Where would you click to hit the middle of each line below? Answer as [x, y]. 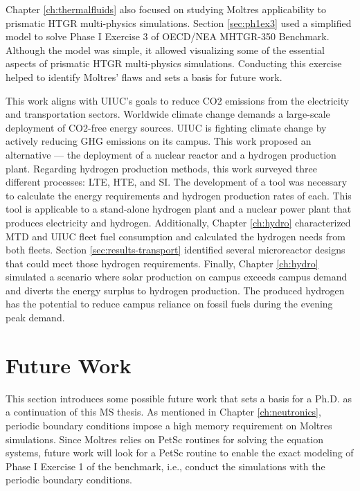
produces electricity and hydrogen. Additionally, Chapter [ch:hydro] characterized [178, 222]
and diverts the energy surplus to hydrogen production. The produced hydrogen [175, 290]
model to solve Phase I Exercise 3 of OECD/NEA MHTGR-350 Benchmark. [168, 36]
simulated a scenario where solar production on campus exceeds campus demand [177, 277]
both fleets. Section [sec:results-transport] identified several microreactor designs [175, 250]
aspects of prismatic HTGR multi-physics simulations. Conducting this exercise [174, 63]
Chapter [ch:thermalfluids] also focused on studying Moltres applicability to [166, 9]
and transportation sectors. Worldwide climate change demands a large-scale [168, 114]
